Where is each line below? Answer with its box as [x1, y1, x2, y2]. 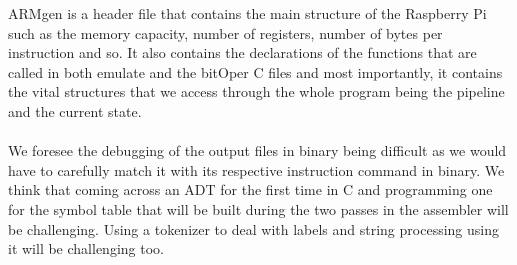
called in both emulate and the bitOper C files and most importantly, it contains [8, 61, 503, 82]
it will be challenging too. [8, 238, 164, 259]
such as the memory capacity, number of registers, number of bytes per [8, 22, 443, 43]
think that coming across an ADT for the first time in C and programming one [8, 179, 493, 200]
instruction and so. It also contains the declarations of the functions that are [8, 42, 477, 63]
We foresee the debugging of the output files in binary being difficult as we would [8, 140, 507, 161]
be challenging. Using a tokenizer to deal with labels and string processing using [8, 218, 499, 239]
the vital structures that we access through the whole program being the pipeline [8, 81, 505, 102]
